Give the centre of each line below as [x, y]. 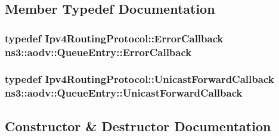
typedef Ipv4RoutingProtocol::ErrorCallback [114, 38]
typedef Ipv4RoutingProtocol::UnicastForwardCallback [139, 79]
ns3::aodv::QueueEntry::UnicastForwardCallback [124, 93]
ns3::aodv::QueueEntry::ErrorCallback [98, 52]
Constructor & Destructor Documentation [138, 126]
